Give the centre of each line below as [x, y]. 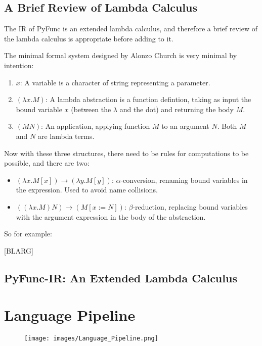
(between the [91, 109]
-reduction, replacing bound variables [190, 206]
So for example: [28, 234]
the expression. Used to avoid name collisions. [87, 190]
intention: [19, 65]
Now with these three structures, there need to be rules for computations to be [126, 153]
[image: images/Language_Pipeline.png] [91, 339]
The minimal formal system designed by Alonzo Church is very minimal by [121, 55]
